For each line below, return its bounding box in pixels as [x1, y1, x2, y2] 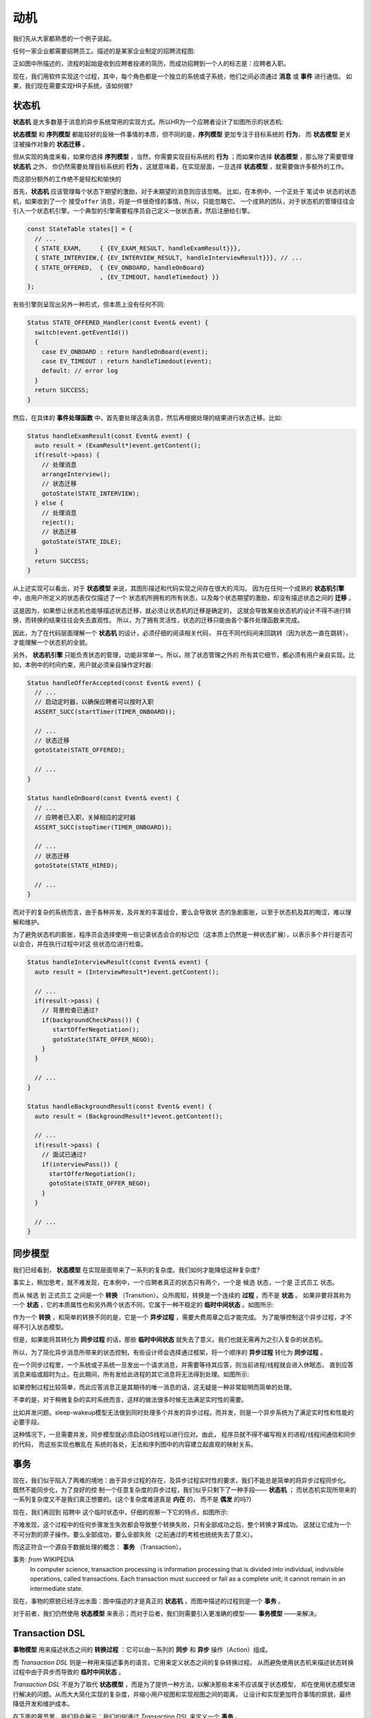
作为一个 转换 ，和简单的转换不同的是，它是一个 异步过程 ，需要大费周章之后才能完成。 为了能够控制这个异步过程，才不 [12, 1313, 352, 1321]
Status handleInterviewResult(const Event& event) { [27, 959, 209, 966]
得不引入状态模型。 [12, 1323, 67, 1331]
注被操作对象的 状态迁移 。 [12, 140, 89, 148]
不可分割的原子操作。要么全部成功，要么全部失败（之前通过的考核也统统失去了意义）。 [12, 1530, 257, 1539]
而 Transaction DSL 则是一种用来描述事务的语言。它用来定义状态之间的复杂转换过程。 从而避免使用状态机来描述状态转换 [12, 1658, 354, 1666]
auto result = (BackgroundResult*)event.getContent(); [34, 1112, 223, 1120]
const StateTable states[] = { [27, 225, 133, 233]
